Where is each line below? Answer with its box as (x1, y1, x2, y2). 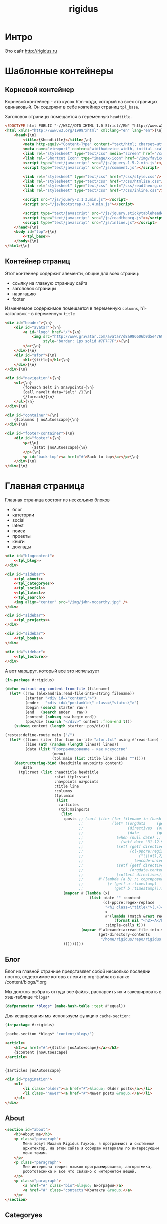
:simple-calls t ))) (105, 923, 146, 928)
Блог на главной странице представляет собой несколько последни (5, 968, 151, 974)
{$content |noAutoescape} (14, 1050, 68, 1055)
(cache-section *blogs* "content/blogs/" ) (5, 1032, 94, 1037)
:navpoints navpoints (54, 779, 99, 784)
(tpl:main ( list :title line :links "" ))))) (52, 756, 146, 761)
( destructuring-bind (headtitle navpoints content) (14, 760, 123, 766)
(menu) (52, 751, 66, 756)
